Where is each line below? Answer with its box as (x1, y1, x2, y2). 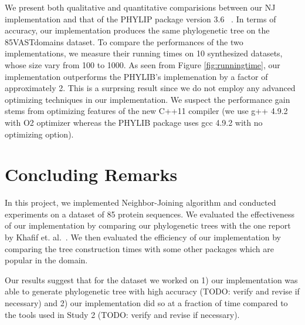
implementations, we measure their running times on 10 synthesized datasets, (5, 47, 283, 59)
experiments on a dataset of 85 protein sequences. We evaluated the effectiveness (5, 207, 294, 220)
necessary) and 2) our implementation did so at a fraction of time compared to (5, 297, 288, 309)
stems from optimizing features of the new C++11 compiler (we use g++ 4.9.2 (5, 105, 288, 117)
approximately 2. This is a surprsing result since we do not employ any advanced (5, 82, 296, 94)
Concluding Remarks (5, 162, 178, 186)
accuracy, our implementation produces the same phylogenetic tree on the (5, 24, 270, 36)
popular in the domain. (5, 254, 88, 266)
